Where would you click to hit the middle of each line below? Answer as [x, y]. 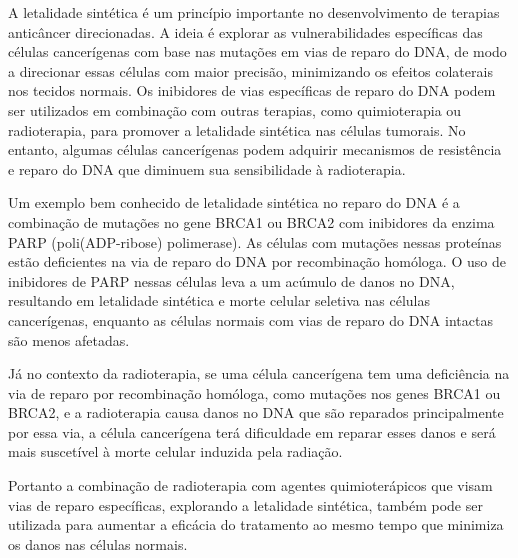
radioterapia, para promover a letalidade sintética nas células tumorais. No [237, 129]
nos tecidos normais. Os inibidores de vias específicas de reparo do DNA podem [252, 90]
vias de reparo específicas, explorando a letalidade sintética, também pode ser [245, 504]
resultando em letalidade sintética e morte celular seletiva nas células [219, 300]
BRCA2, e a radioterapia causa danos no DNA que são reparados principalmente [256, 412]
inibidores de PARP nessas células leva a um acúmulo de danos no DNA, [231, 280]
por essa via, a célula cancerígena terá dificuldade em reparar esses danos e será [252, 431]
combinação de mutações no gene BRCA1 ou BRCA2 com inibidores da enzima [251, 221]
